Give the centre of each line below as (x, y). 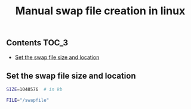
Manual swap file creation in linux (100, 11)
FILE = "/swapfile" (28, 100)
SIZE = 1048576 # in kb (34, 90)
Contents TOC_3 (37, 43)
